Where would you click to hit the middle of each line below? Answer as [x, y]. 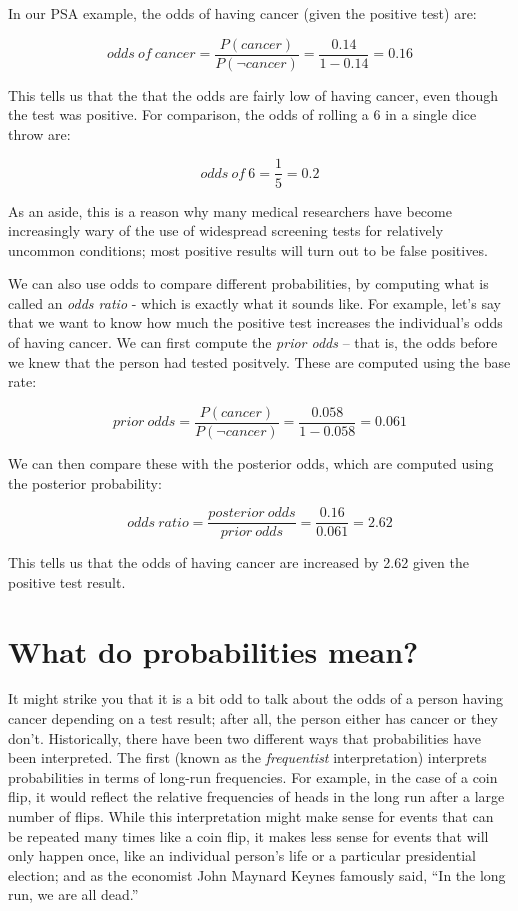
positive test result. [67, 581]
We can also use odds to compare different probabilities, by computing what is [248, 283]
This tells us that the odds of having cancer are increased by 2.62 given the [238, 562]
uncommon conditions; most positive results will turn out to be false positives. [248, 249]
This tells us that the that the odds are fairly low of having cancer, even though [253, 94]
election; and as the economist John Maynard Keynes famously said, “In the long [257, 874]
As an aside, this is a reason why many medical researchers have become [230, 210]
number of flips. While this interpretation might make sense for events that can [251, 816]
